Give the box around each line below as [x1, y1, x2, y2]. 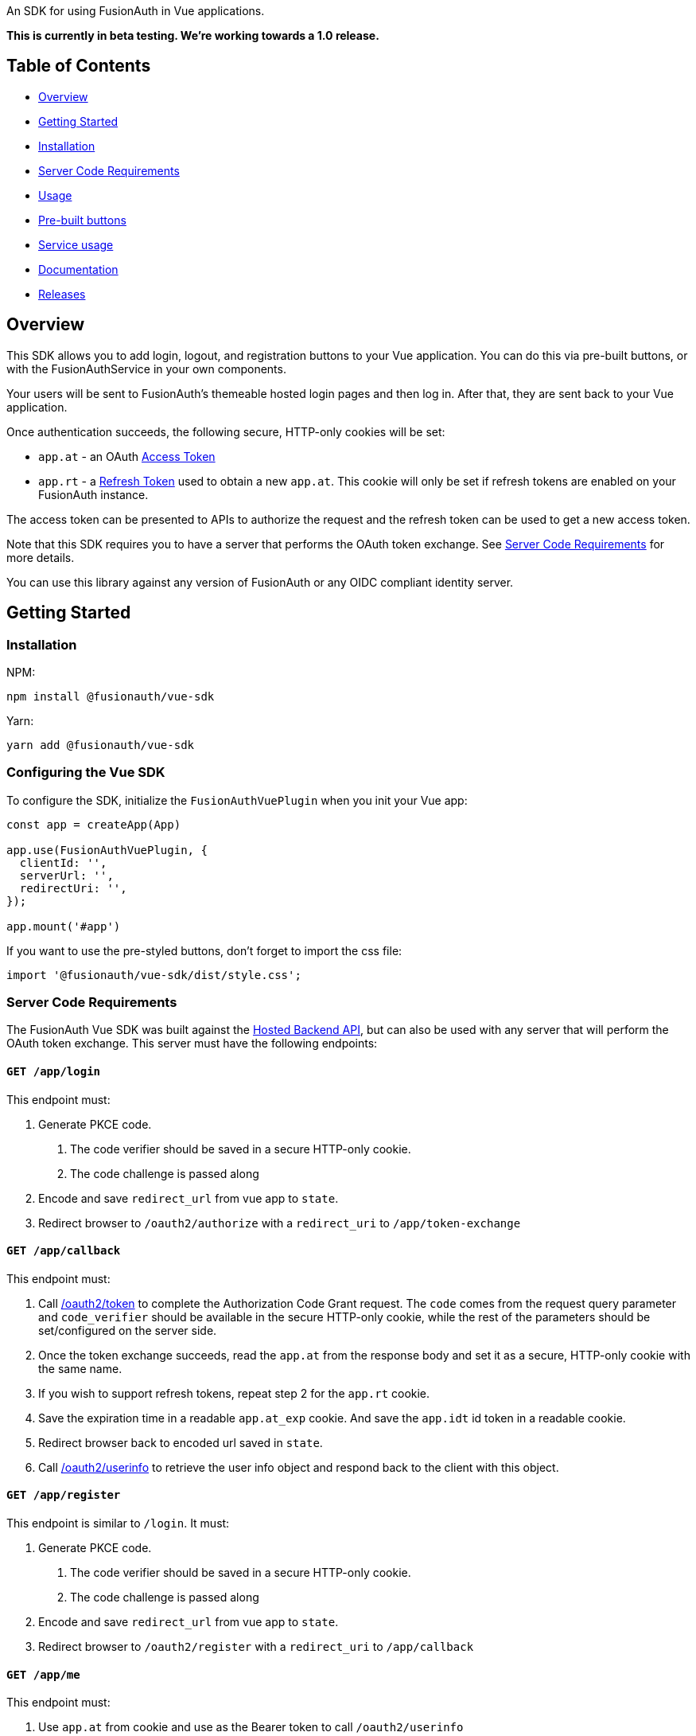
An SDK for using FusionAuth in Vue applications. [6, 4, 265, 18]
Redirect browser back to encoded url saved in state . [38, 1435, 323, 1449]
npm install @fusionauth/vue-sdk [6, 689, 215, 703]
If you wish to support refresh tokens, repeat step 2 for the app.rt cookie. [38, 1386, 430, 1400]
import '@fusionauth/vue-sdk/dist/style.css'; [6, 968, 301, 981]
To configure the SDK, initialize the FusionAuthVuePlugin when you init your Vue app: [6, 793, 468, 807]
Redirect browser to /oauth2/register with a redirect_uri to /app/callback [38, 1640, 474, 1654]
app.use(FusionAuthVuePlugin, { [6, 843, 208, 856]
